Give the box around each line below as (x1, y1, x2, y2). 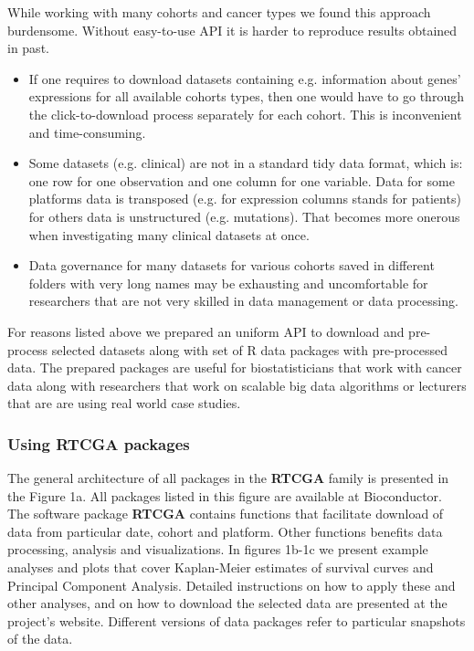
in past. (7, 38, 49, 58)
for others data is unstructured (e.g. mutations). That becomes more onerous (28, 206, 460, 226)
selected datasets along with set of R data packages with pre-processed (51, 340, 448, 359)
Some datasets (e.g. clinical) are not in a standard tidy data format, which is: (28, 153, 463, 173)
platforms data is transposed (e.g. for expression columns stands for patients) (28, 189, 461, 208)
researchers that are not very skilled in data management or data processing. (28, 291, 458, 310)
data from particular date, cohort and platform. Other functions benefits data (7, 521, 443, 541)
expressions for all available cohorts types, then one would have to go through (28, 87, 464, 106)
